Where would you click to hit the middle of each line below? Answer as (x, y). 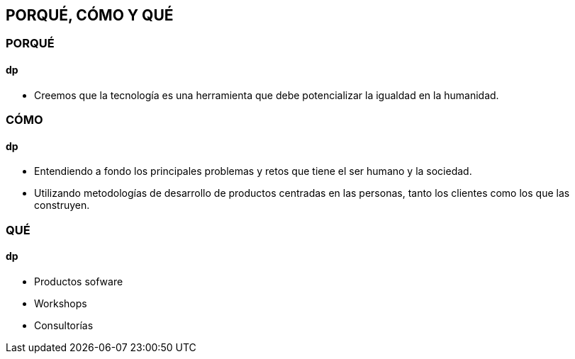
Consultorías (64, 325)
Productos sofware (79, 281)
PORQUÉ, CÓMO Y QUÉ (90, 15)
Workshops (61, 303)
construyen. (62, 205)
